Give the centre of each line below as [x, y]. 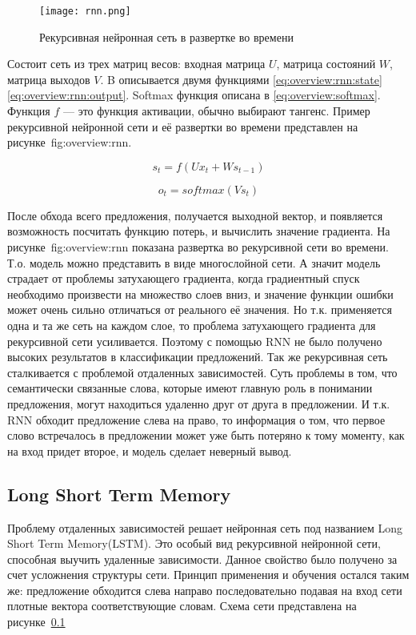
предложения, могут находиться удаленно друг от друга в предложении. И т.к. [199, 403]
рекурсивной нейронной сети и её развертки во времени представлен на [183, 126]
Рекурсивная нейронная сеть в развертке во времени [166, 36]
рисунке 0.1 [36, 622]
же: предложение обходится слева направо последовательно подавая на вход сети [205, 590]
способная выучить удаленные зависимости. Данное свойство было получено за [202, 559]
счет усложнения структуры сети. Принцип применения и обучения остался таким [208, 575]
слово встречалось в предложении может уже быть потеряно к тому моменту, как [206, 435]
